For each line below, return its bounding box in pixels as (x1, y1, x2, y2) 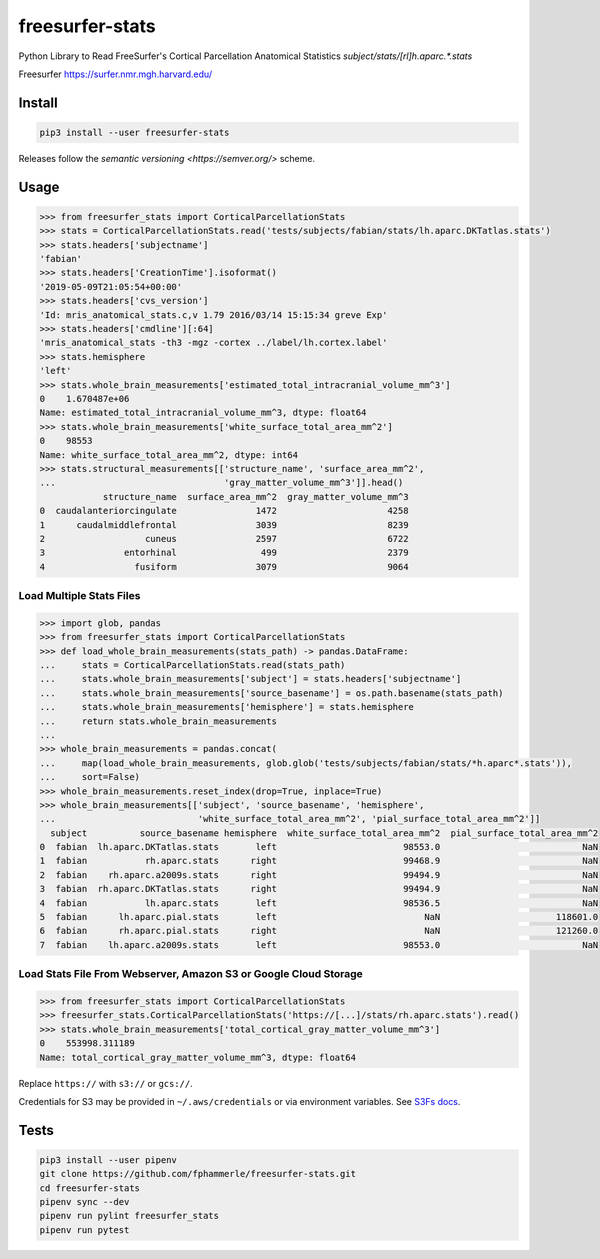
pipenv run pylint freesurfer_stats (39, 1210, 220, 1222)
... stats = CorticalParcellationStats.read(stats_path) (39, 660, 346, 670)
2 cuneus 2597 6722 (39, 533, 409, 544)
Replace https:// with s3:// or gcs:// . (18, 1077, 194, 1089)
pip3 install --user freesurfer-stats (39, 126, 230, 138)
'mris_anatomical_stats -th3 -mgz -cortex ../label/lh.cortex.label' (39, 337, 388, 349)
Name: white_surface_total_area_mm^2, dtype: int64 (39, 449, 299, 460)
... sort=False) (39, 771, 140, 783)
